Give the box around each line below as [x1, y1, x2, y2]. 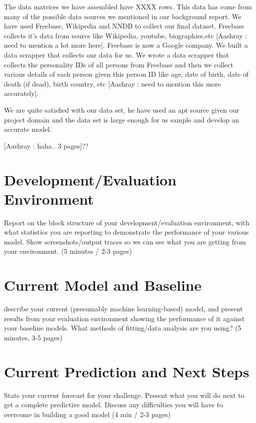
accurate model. [4, 124, 52, 134]
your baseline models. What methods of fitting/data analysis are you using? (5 [4, 323, 242, 333]
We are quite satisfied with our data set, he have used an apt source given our [4, 104, 240, 115]
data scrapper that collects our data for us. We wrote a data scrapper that [4, 49, 229, 60]
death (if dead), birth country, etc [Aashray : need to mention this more [4, 78, 221, 89]
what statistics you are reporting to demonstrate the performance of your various [4, 227, 249, 237]
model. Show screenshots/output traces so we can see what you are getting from [4, 236, 246, 246]
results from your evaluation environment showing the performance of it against [4, 313, 245, 323]
